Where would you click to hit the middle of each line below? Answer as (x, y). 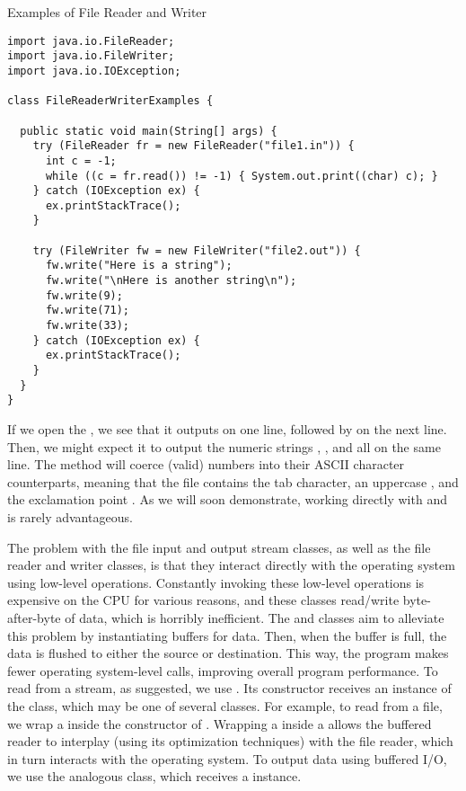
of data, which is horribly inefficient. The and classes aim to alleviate (255, 617)
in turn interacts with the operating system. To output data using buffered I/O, (227, 758)
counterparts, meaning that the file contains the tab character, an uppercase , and (233, 481)
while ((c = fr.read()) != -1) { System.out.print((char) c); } (242, 176)
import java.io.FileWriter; (91, 56)
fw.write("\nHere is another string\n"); (171, 281)
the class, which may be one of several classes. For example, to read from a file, (225, 705)
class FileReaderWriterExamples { (110, 101)
